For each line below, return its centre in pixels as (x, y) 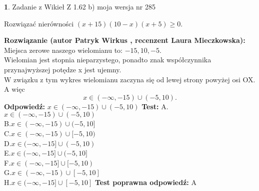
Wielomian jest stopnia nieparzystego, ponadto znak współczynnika (108, 60)
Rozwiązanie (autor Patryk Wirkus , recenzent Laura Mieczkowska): (125, 40)
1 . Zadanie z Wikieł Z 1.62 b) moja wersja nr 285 (80, 6)
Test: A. (155, 106)
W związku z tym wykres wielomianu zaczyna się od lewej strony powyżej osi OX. (130, 79)
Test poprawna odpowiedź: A (145, 182)
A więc (14, 89)
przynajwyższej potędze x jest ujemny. (63, 69)
